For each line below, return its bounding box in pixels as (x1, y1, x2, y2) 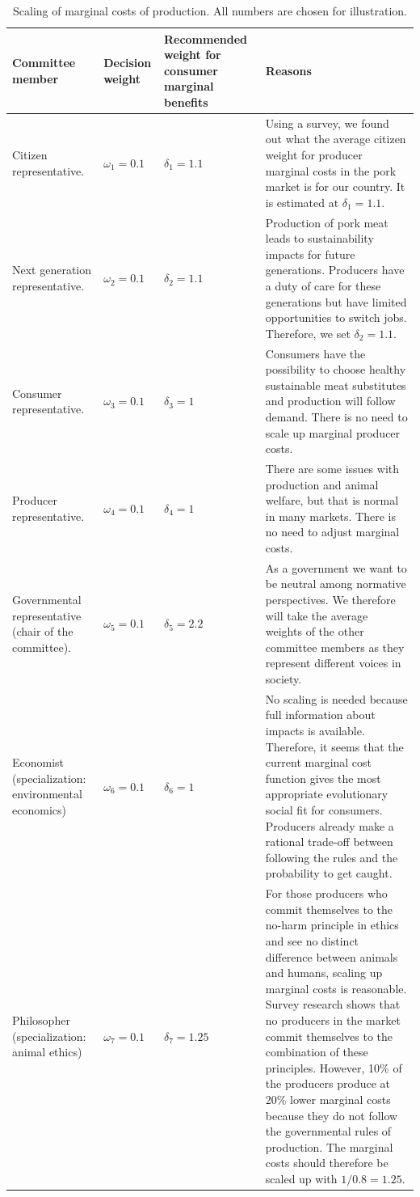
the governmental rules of (265, 1123, 392, 1140)
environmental (12, 785, 82, 802)
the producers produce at (265, 1075, 391, 1092)
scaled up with (265, 1170, 338, 1186)
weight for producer (265, 146, 363, 163)
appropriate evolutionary (265, 785, 388, 802)
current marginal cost (265, 754, 372, 771)
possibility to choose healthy (265, 361, 406, 378)
